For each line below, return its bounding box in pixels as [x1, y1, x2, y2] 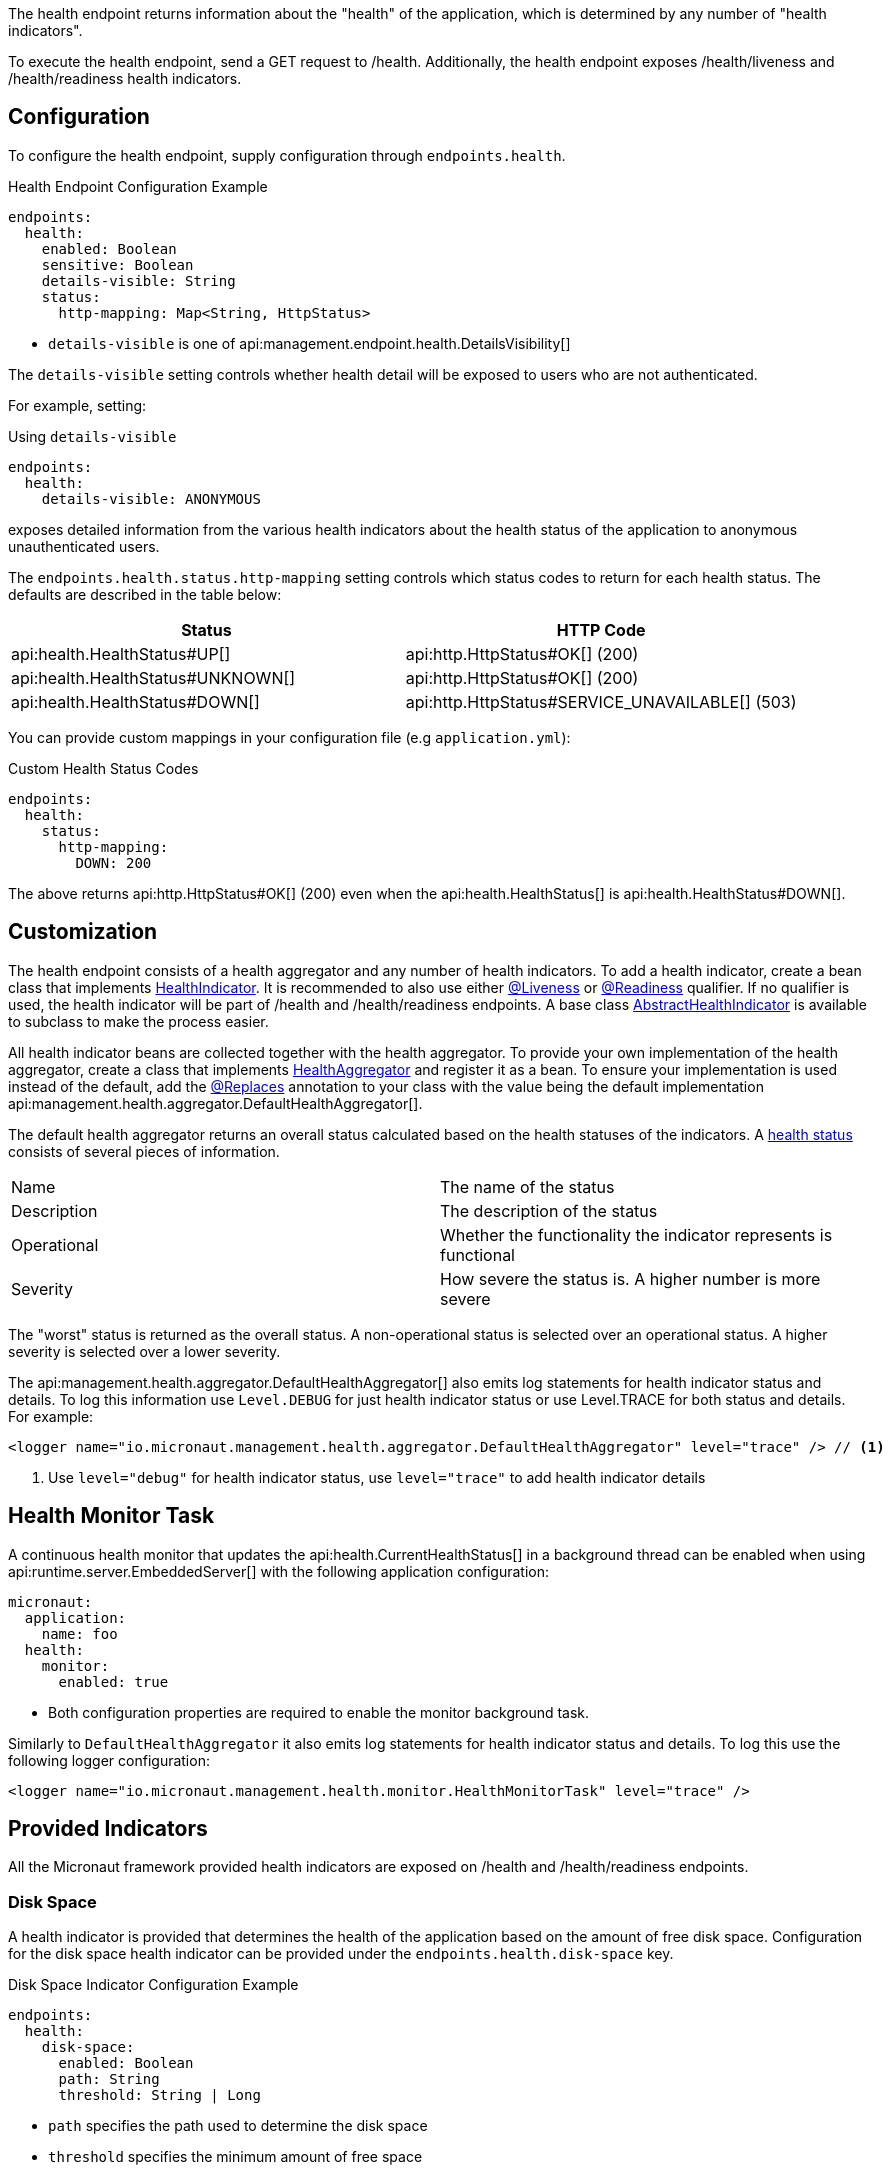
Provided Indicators [8, 1815, 208, 1841]
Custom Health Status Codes [8, 759, 199, 777]
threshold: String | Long [58, 2087, 261, 2104]
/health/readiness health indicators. [8, 70, 242, 87]
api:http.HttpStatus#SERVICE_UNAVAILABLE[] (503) [405, 691, 797, 712]
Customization [8, 919, 158, 945]
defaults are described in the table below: [8, 585, 282, 603]
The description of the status [440, 1200, 658, 1221]
